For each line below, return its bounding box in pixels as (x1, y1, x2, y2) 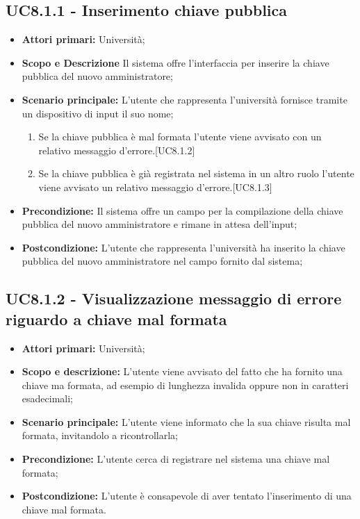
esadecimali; (22, 391, 73, 406)
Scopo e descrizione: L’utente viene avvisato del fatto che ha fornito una (22, 364, 343, 379)
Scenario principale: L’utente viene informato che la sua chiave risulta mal (22, 414, 351, 429)
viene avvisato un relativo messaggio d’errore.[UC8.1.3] (38, 179, 272, 194)
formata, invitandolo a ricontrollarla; (22, 428, 179, 443)
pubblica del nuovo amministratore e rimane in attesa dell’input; (22, 217, 297, 231)
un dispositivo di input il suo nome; (22, 106, 174, 120)
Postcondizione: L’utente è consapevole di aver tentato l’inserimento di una (22, 488, 352, 503)
